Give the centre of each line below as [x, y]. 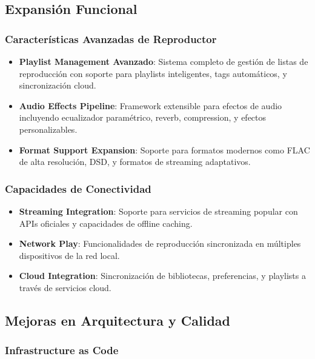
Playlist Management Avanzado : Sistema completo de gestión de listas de [164, 61]
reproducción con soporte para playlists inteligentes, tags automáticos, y [153, 73]
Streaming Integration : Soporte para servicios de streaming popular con [158, 211]
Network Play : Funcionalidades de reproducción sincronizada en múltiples [160, 243]
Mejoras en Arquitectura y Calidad [118, 320]
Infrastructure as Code [62, 350]
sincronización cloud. [58, 85]
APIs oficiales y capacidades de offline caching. [106, 223]
